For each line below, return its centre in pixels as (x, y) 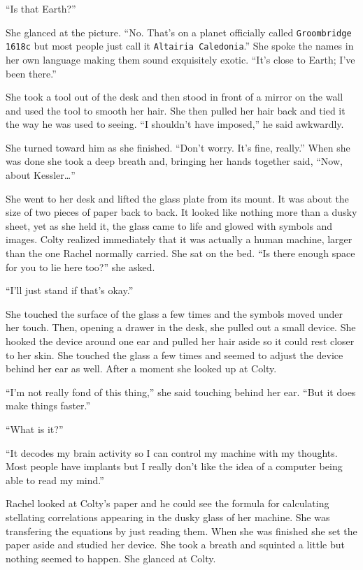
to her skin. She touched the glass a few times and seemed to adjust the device (175, 355)
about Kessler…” (41, 175)
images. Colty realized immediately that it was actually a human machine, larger (179, 239)
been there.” (31, 73)
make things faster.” (48, 405)
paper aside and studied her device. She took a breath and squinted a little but (175, 545)
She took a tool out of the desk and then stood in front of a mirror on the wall (175, 97)
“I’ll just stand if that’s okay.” (70, 290)
